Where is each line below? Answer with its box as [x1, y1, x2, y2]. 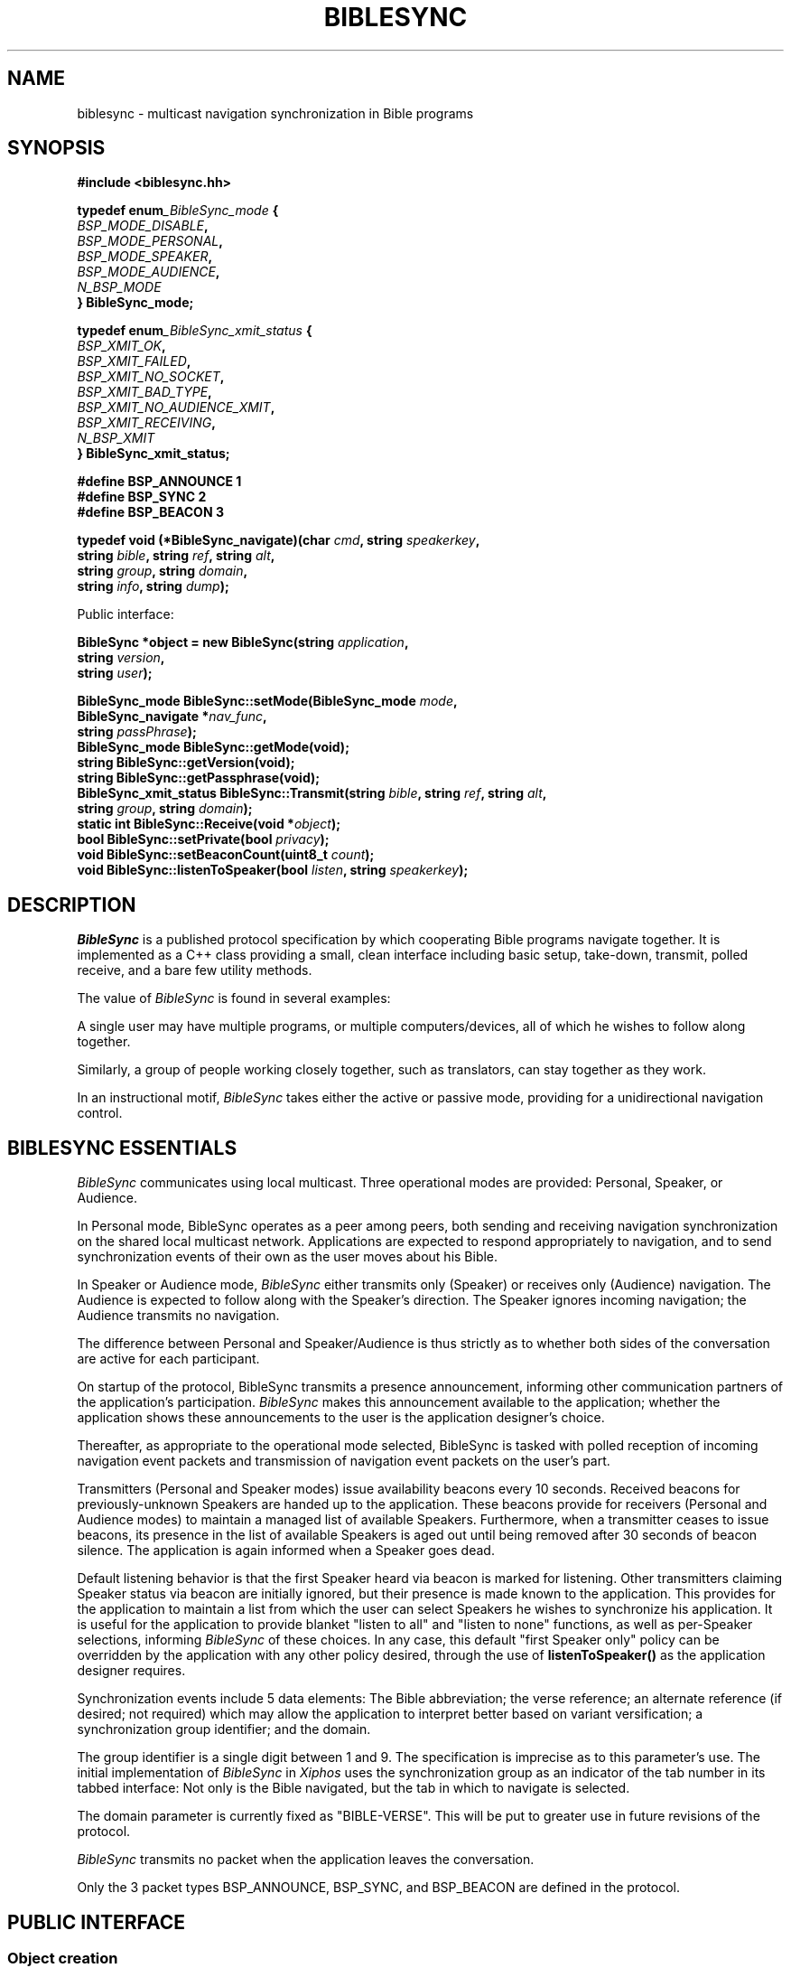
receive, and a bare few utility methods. [77, 962, 312, 979]
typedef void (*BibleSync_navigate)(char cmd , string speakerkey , [77, 532, 480, 548]
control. [77, 1105, 123, 1121]
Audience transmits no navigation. [77, 1307, 280, 1324]
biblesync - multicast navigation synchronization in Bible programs [77, 105, 474, 121]
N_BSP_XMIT [77, 430, 155, 446]
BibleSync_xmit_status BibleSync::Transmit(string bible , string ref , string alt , [77, 785, 547, 801]
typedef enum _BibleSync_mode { [77, 202, 279, 219]
